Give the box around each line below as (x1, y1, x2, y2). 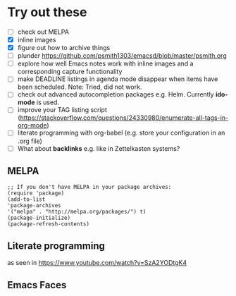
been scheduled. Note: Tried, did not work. (17, 82, 142, 92)
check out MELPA (17, 27, 69, 36)
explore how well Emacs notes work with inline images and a (17, 59, 194, 68)
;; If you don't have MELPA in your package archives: (7, 184, 172, 191)
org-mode (17, 121, 47, 130)
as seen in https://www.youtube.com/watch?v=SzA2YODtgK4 (7, 259, 187, 267)
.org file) (17, 137, 42, 145)
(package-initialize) (7, 214, 71, 222)
